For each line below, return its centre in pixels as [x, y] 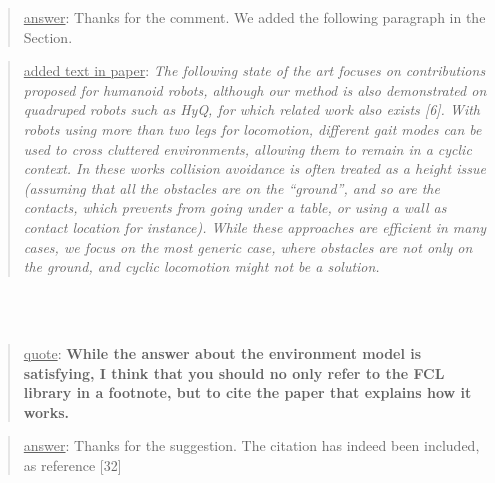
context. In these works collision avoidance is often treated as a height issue [254, 168]
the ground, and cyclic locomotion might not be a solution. [201, 266]
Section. [48, 36]
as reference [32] [72, 464]
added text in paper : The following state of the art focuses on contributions [254, 70]
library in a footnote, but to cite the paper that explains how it [247, 392]
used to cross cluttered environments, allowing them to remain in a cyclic [247, 148]
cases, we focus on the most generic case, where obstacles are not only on [248, 246]
